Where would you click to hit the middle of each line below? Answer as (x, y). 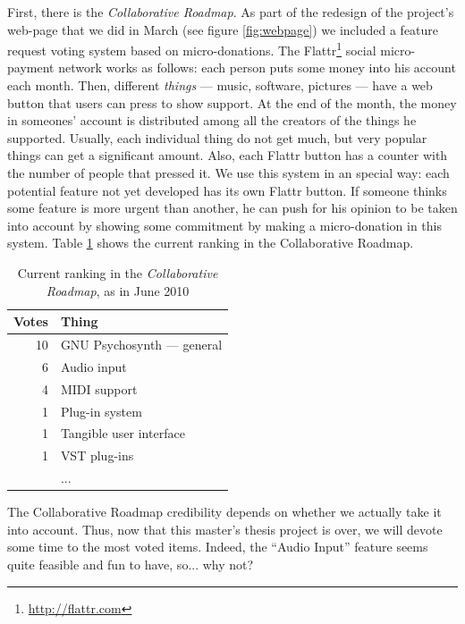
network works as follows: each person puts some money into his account (257, 67)
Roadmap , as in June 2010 (118, 290)
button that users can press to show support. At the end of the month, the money (232, 102)
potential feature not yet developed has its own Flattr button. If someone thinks (227, 190)
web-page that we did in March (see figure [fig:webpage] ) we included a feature (223, 29)
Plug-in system (101, 411)
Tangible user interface (123, 433)
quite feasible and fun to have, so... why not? (131, 564)
